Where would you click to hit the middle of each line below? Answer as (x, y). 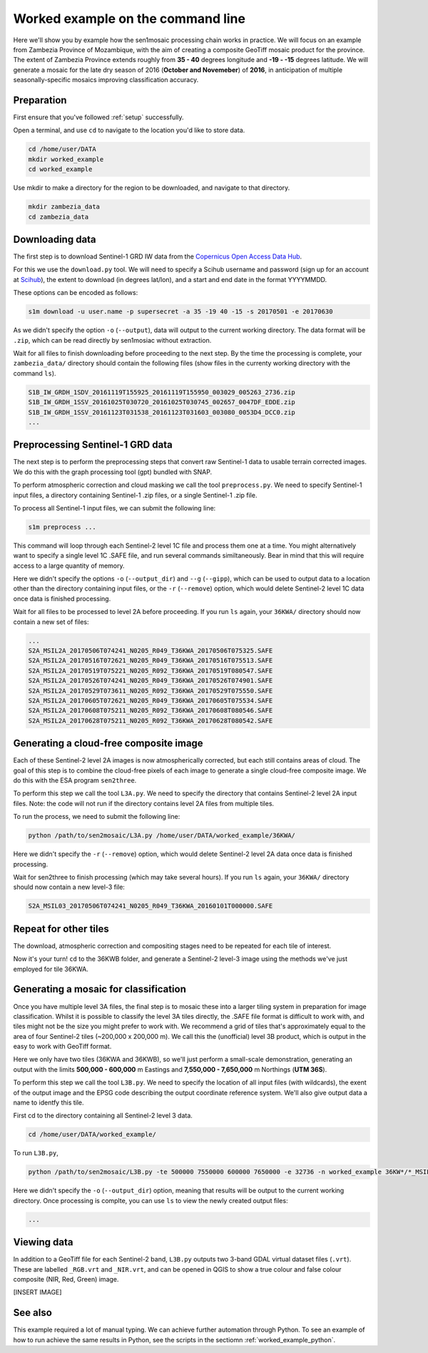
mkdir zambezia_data (64, 207)
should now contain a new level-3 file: (69, 887)
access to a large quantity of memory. (69, 565)
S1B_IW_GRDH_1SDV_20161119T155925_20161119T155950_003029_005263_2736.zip (162, 392)
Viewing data (43, 1242)
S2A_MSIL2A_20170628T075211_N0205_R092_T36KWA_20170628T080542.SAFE (151, 720)
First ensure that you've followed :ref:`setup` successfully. (99, 117)
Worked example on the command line (129, 19)
